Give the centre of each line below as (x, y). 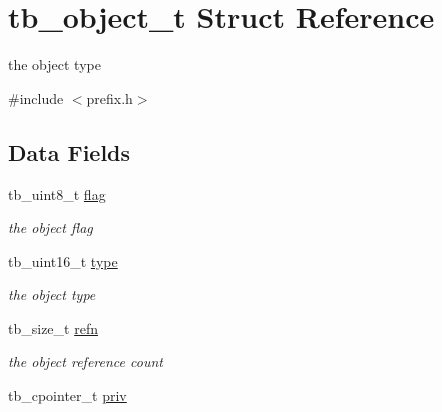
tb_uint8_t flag (57, 193)
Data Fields (69, 151)
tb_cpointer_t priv (67, 395)
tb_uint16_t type (63, 260)
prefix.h (109, 97)
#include (36, 97)
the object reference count (85, 361)
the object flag (50, 227)
